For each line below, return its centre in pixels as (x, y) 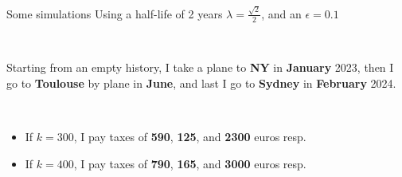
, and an (281, 13)
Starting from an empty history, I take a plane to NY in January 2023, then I (200, 67)
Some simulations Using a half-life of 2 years (115, 13)
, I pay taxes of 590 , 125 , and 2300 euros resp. (190, 136)
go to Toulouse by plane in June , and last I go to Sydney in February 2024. (201, 83)
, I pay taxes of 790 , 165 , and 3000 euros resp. (190, 163)
